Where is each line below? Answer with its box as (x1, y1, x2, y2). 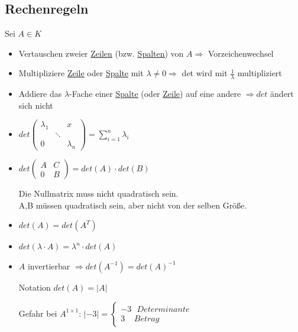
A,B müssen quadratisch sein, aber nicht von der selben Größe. (18, 198, 247, 211)
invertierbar (27, 259, 70, 272)
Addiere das (18, 87, 62, 100)
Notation (18, 281, 51, 293)
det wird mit (182, 67, 228, 79)
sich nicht (18, 99, 53, 111)
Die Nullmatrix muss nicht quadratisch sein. (18, 187, 179, 200)
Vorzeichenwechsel (208, 47, 274, 59)
